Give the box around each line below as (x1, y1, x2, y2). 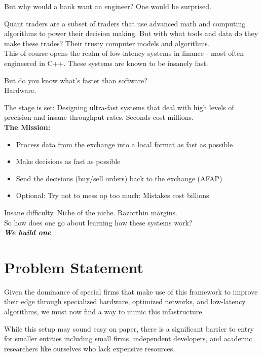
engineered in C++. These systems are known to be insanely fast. (4, 57, 208, 68)
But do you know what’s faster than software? (4, 75, 147, 85)
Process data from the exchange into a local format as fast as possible (16, 139, 233, 149)
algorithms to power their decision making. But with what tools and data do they (4, 28, 258, 39)
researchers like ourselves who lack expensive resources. (4, 343, 175, 353)
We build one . (4, 227, 53, 238)
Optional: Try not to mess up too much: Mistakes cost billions (16, 190, 209, 201)
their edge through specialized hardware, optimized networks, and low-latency (4, 296, 246, 307)
